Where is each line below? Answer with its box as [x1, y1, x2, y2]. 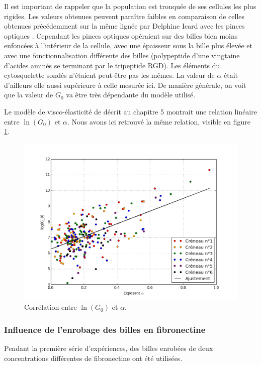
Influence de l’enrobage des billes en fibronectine [4, 323, 206, 335]
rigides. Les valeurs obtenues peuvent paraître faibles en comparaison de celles [4, 11, 245, 21]
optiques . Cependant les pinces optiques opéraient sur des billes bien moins [4, 30, 238, 41]
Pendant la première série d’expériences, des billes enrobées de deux [4, 343, 213, 353]
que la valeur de [4, 89, 53, 100]
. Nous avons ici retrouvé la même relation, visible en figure [67, 116, 250, 127]
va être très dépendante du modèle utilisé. [66, 89, 196, 100]
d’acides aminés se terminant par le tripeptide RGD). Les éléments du [4, 60, 220, 70]
